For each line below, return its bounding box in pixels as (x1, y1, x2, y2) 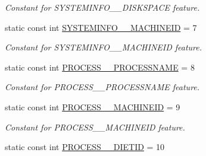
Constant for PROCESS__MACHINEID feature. (5, 120, 185, 133)
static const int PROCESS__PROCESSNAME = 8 (5, 61, 195, 73)
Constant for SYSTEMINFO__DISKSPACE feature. (5, 1, 200, 13)
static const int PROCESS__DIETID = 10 (5, 141, 165, 153)
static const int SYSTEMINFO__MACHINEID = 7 (5, 21, 197, 33)
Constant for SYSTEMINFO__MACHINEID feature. (5, 41, 202, 53)
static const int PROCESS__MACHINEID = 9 (5, 100, 180, 113)
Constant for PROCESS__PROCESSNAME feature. (5, 81, 200, 93)
